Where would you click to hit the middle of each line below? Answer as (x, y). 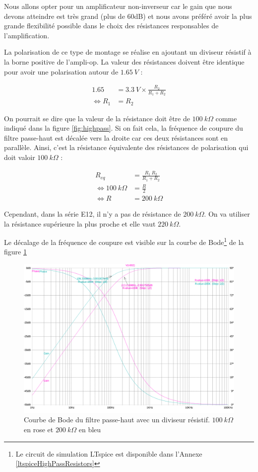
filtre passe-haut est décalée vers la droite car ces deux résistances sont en (116, 137)
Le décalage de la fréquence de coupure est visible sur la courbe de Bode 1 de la (124, 241)
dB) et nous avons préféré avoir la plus (193, 16)
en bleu (90, 429)
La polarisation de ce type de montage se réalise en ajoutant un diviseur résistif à (128, 52)
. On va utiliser (227, 213)
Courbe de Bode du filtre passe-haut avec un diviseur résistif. (117, 420)
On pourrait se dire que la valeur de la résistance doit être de (97, 118)
